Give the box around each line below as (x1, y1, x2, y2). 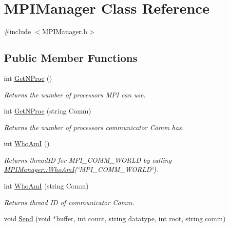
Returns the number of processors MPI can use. (4, 89, 146, 99)
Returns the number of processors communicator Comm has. (4, 122, 184, 132)
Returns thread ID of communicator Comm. (4, 197, 134, 207)
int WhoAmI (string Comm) (4, 181, 89, 191)
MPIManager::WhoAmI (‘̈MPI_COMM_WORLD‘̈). (4, 164, 158, 174)
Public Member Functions (4, 50, 137, 65)
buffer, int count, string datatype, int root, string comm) (56, 213, 226, 224)
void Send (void (4, 213, 51, 224)
